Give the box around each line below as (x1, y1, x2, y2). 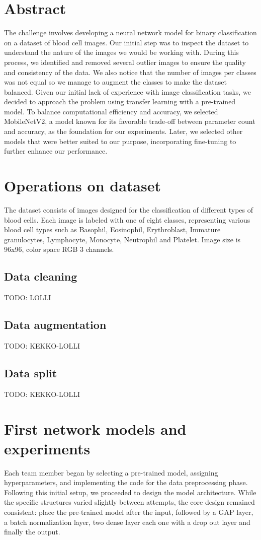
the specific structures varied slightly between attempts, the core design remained (4, 497, 255, 507)
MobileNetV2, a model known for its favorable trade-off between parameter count (4, 116, 255, 126)
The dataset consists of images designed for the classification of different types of (4, 204, 253, 215)
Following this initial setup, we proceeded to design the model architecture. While (4, 487, 256, 497)
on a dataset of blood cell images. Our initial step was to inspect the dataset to (4, 37, 249, 47)
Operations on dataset (4, 175, 161, 196)
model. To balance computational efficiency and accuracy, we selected (4, 106, 218, 116)
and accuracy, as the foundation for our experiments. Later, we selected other (4, 126, 243, 137)
